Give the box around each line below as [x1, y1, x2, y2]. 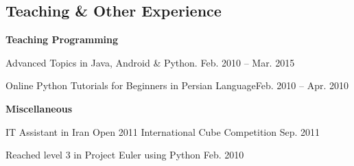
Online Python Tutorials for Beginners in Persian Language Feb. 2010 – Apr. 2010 [5, 78, 349, 93]
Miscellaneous [5, 101, 73, 115]
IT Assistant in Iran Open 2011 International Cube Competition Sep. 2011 [5, 124, 320, 139]
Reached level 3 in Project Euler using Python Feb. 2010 [5, 147, 244, 162]
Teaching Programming [5, 32, 119, 47]
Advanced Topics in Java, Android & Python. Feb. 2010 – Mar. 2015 [5, 55, 295, 69]
